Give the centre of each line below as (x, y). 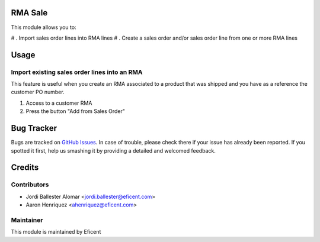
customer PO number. (38, 92)
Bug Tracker (34, 128)
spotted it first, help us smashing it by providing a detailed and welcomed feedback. (113, 150)
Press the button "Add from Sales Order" (76, 111)
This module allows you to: (44, 27)
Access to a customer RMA (59, 103)
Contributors (30, 185)
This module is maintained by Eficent (56, 232)
